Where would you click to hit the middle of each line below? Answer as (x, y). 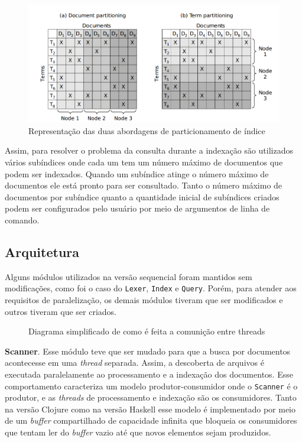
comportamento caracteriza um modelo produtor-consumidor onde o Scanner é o (151, 386)
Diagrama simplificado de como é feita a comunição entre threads (147, 331)
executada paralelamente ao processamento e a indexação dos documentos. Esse (149, 374)
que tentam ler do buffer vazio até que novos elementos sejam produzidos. (138, 432)
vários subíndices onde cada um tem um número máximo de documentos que (144, 162)
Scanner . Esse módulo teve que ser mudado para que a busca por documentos (148, 351)
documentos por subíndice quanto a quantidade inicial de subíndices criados (142, 196)
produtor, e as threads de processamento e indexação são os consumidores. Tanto (151, 397)
